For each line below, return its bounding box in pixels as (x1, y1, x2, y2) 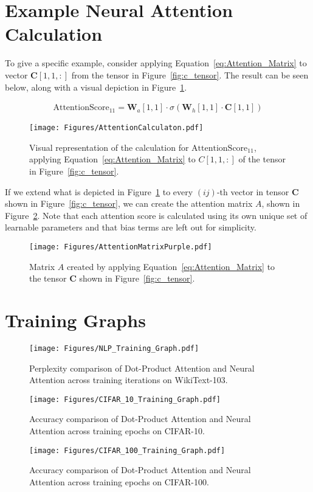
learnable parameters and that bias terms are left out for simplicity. (5, 221, 256, 234)
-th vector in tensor (216, 185, 289, 198)
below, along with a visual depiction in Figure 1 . (5, 80, 187, 93)
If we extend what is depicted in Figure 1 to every (5, 185, 193, 198)
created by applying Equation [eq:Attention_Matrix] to (66, 260, 275, 272)
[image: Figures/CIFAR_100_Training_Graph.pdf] (29, 446, 225, 455)
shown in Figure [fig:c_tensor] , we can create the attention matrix (5, 197, 253, 210)
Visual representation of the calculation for (29, 140, 189, 153)
